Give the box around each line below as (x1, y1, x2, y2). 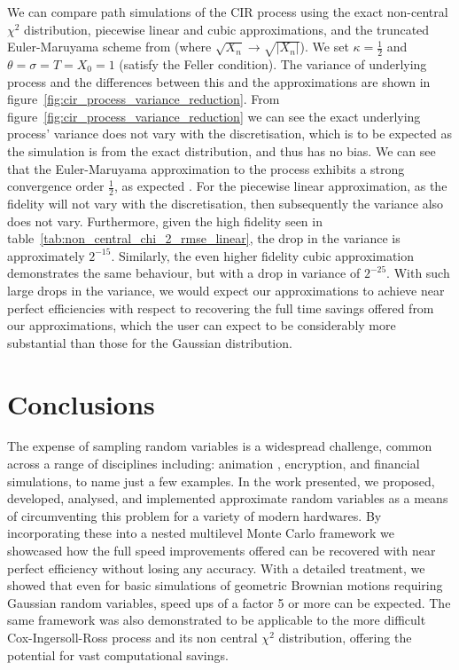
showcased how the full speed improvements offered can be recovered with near (7, 541, 436, 560)
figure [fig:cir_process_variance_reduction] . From (7, 90, 280, 108)
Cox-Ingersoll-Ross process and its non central (7, 628, 258, 646)
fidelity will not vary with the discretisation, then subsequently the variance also (7, 194, 444, 212)
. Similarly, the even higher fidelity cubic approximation (111, 246, 415, 264)
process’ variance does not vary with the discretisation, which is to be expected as (7, 124, 452, 143)
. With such (386, 264, 450, 282)
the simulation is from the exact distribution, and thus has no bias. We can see (7, 141, 436, 160)
